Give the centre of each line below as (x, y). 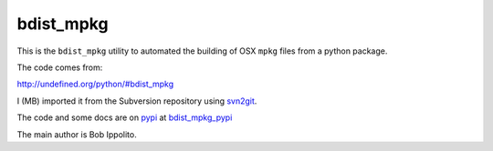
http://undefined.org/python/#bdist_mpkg (95, 84)
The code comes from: (60, 67)
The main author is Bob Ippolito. (77, 134)
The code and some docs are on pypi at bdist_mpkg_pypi (125, 117)
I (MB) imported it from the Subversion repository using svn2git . (137, 101)
